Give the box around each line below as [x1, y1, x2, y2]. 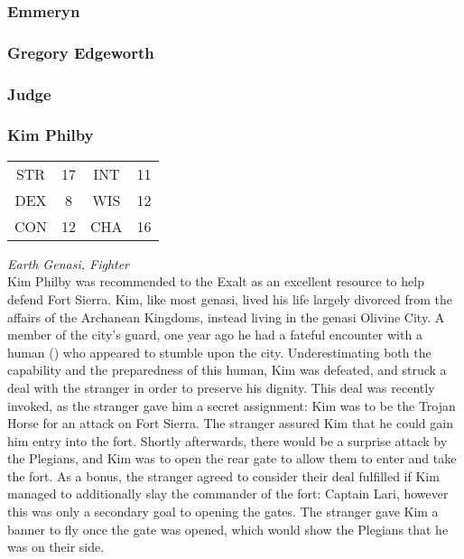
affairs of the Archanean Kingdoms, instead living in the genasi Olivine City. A [7, 307, 445, 326]
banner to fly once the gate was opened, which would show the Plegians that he [7, 519, 449, 538]
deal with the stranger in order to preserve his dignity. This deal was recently [7, 377, 435, 396]
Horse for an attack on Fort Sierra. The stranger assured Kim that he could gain [7, 414, 453, 433]
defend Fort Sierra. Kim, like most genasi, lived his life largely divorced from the [7, 289, 453, 308]
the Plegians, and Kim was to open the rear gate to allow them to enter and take [7, 449, 457, 468]
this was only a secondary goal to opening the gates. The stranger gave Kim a [7, 502, 439, 521]
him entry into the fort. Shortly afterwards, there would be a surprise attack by [7, 431, 448, 450]
